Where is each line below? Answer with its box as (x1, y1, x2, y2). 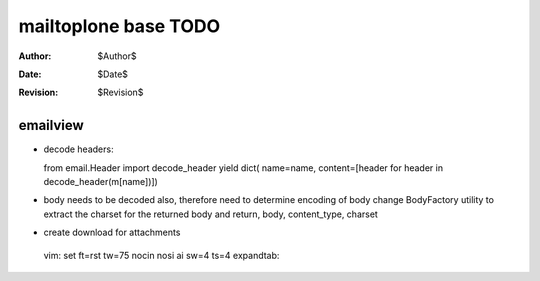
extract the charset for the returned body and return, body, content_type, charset (43, 208, 379, 220)
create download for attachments (43, 226, 181, 239)
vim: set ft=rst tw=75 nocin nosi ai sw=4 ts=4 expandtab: (43, 249, 280, 261)
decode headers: (43, 143, 114, 155)
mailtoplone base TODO (18, 15, 221, 37)
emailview (18, 117, 84, 134)
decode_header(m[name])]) (43, 176, 159, 188)
